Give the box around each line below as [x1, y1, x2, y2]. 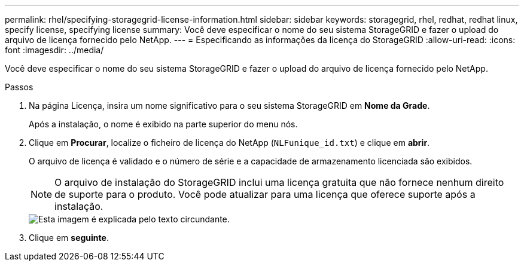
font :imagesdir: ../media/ [5, 45, 104, 55]
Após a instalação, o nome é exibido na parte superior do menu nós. [29, 119, 298, 129]
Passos [5, 82, 33, 92]
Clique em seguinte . [29, 233, 109, 243]
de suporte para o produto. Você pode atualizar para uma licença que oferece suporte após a [54, 188, 476, 200]
